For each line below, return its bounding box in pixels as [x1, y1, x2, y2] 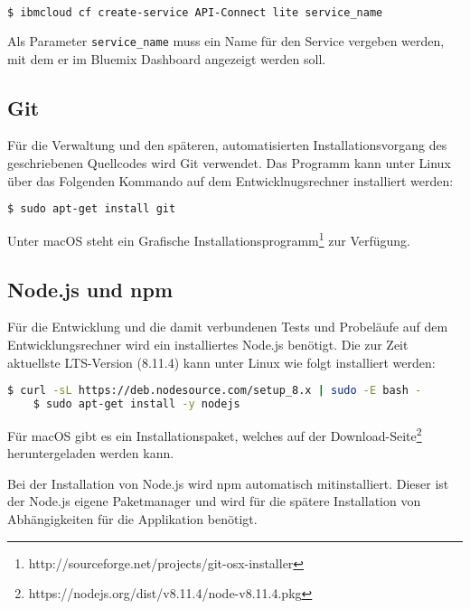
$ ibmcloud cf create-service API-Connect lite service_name [7, 6, 383, 19]
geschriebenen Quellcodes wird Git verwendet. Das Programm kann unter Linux [7, 153, 451, 172]
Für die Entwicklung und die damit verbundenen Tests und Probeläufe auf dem [7, 317, 448, 336]
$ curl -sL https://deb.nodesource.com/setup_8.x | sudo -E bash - [7, 384, 422, 398]
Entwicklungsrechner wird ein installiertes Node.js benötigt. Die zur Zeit [7, 335, 409, 354]
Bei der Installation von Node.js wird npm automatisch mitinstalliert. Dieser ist [7, 473, 449, 492]
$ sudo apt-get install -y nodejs [33, 398, 240, 411]
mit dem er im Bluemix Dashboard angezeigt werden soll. [7, 49, 326, 68]
